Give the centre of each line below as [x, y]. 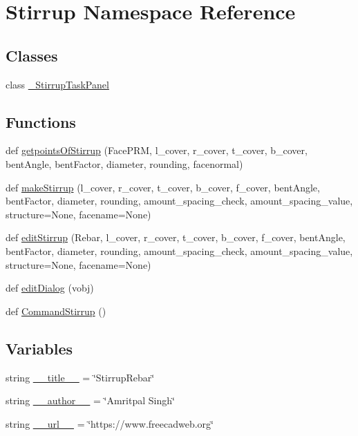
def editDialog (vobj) [50, 288]
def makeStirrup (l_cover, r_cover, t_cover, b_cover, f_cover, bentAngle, [163, 187]
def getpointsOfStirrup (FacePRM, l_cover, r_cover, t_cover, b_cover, [157, 150]
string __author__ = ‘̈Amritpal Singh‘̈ [90, 400]
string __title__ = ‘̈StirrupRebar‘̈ [80, 377]
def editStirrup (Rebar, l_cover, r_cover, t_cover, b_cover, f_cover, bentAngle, [176, 237]
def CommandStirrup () [56, 311]
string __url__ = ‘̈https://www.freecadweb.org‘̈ [110, 423]
